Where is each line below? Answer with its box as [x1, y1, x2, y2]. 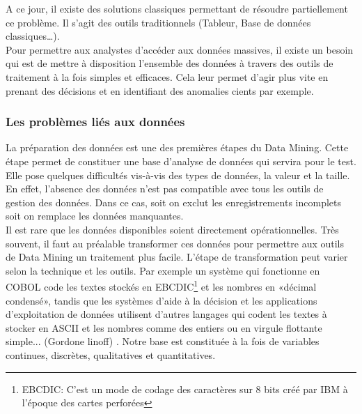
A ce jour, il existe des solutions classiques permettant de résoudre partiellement [6, 1, 348, 15]
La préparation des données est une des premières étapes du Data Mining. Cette [6, 140, 349, 155]
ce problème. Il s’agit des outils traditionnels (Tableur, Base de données [6, 15, 311, 29]
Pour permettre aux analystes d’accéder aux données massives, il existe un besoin [6, 42, 354, 56]
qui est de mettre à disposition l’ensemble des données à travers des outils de [6, 56, 333, 70]
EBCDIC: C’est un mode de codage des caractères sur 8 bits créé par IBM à [22, 381, 348, 396]
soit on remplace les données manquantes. [6, 208, 184, 223]
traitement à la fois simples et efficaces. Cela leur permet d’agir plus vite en [6, 69, 329, 84]
